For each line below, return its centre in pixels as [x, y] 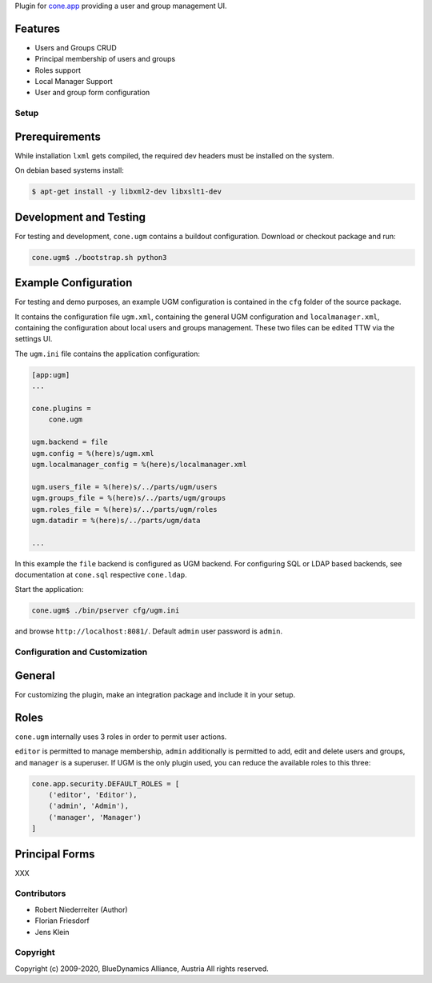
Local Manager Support [74, 82]
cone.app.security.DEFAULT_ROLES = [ [106, 783]
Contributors [40, 893]
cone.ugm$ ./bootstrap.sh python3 [99, 257]
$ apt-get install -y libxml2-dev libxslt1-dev [126, 192]
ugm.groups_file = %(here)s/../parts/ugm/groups [129, 498]
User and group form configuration [92, 93]
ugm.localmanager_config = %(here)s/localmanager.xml [139, 464]
